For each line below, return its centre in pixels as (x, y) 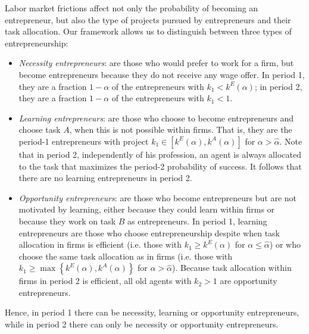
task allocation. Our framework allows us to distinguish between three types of (148, 31)
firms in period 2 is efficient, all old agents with (105, 281)
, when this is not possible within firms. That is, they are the (181, 129)
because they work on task (67, 221)
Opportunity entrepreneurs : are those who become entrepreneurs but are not (158, 197)
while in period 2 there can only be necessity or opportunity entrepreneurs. (142, 324)
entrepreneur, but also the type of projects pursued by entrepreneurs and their (148, 19)
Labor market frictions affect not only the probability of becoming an (132, 8)
